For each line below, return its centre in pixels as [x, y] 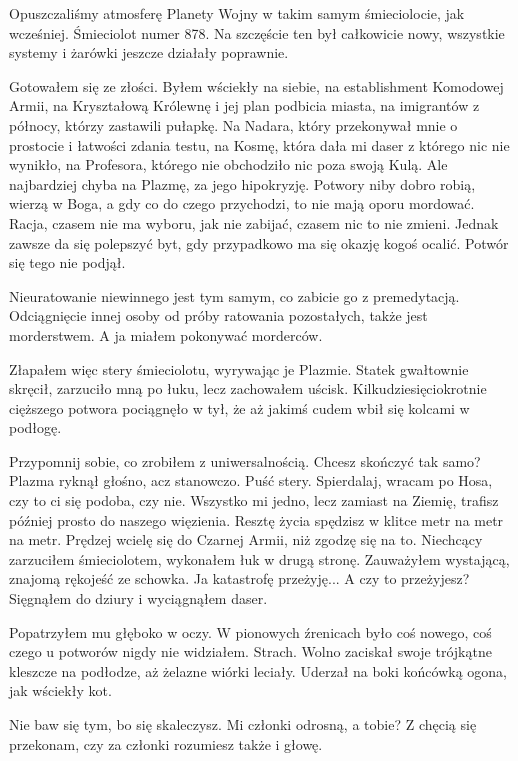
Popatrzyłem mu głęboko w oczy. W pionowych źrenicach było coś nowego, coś [250, 631]
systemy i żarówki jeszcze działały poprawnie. [149, 52]
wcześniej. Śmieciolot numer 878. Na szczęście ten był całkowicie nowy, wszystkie [257, 32]
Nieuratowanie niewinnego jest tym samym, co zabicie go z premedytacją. [234, 295]
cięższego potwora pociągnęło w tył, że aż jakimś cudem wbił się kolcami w [239, 407]
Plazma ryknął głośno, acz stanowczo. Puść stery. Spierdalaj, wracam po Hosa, [251, 480]
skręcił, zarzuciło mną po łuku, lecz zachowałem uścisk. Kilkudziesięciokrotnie [248, 388]
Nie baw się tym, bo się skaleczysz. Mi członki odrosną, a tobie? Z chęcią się [243, 724]
